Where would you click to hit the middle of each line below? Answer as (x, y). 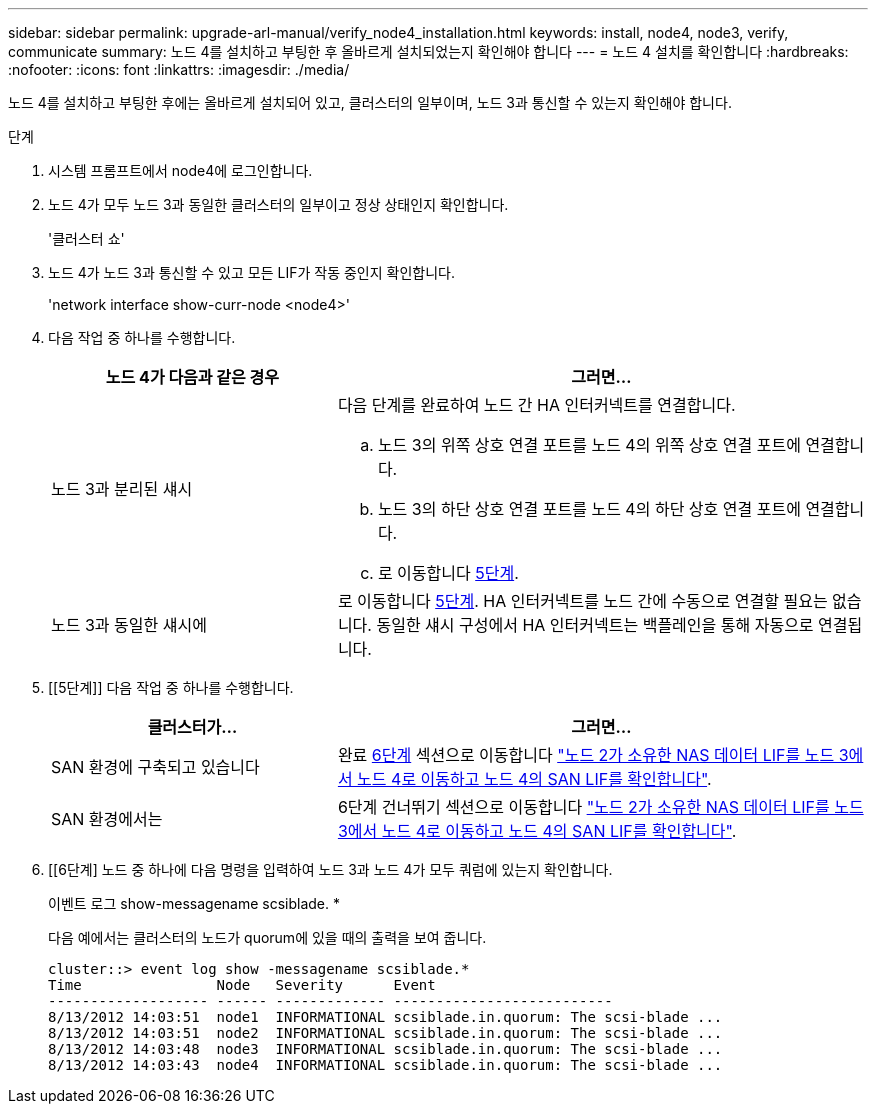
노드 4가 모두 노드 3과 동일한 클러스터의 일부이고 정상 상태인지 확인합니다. (278, 204)
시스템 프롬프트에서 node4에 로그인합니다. (180, 170)
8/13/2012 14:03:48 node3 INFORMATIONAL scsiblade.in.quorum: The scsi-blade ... (385, 1049)
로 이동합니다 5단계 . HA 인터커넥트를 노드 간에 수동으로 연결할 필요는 (582, 601)
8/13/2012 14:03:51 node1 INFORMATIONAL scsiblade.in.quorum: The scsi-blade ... (385, 1017)
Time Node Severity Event (242, 985)
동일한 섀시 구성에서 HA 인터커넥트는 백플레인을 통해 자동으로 (595, 625)
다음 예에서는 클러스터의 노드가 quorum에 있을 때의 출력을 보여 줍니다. (267, 937)
